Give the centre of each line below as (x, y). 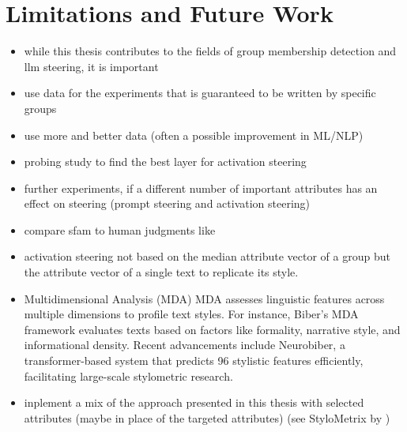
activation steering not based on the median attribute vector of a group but (207, 256)
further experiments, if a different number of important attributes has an (201, 188)
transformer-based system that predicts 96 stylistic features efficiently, (194, 361)
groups (40, 108)
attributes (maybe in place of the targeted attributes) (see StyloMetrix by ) (207, 417)
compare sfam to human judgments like (120, 229)
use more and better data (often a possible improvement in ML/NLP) (194, 135)
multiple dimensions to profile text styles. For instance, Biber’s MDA (191, 314)
